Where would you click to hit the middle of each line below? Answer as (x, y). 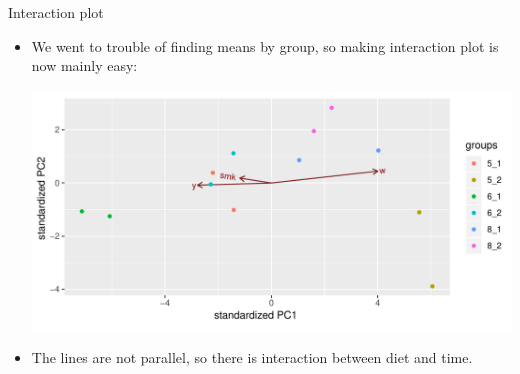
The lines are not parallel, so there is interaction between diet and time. (252, 357)
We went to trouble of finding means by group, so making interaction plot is (265, 45)
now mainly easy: (84, 65)
